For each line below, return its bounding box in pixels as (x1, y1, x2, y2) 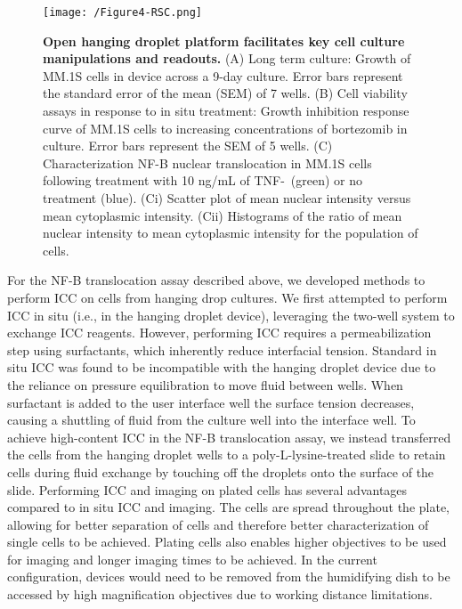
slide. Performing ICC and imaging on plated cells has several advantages (7, 480, 408, 499)
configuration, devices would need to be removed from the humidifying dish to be (7, 567, 450, 586)
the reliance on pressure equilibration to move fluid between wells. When (7, 375, 403, 394)
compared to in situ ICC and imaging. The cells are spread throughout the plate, (7, 498, 450, 516)
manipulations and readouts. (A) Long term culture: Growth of (43, 49, 411, 68)
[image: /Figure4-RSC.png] (43, 6, 202, 19)
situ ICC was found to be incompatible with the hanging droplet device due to (7, 358, 436, 377)
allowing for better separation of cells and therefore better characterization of (7, 515, 429, 533)
